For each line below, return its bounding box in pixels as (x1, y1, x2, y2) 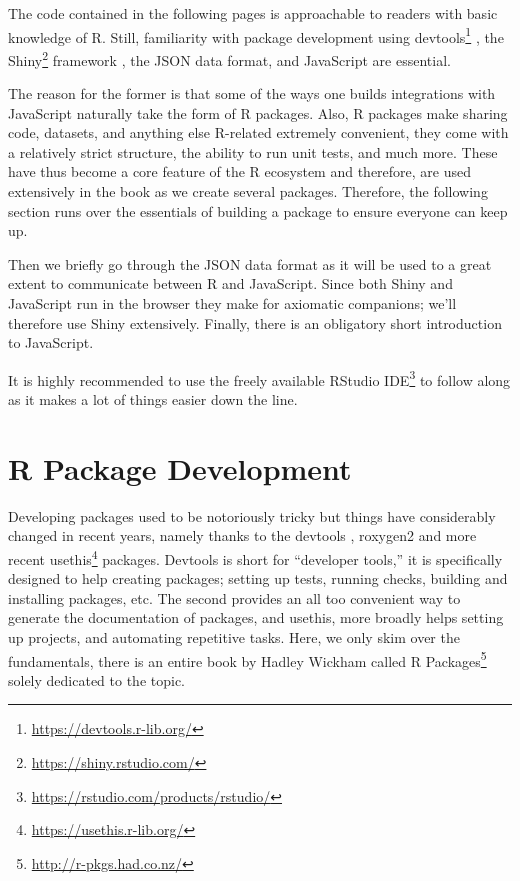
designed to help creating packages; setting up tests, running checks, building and (8, 568, 508, 589)
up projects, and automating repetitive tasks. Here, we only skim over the (8, 627, 460, 647)
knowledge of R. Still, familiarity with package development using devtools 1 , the (8, 23, 504, 47)
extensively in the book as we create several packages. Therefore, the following (8, 181, 488, 202)
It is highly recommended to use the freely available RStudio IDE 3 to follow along (8, 366, 511, 390)
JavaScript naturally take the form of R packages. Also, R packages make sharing (8, 102, 508, 123)
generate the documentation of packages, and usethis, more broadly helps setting (8, 607, 504, 628)
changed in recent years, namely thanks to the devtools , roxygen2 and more (8, 525, 477, 546)
